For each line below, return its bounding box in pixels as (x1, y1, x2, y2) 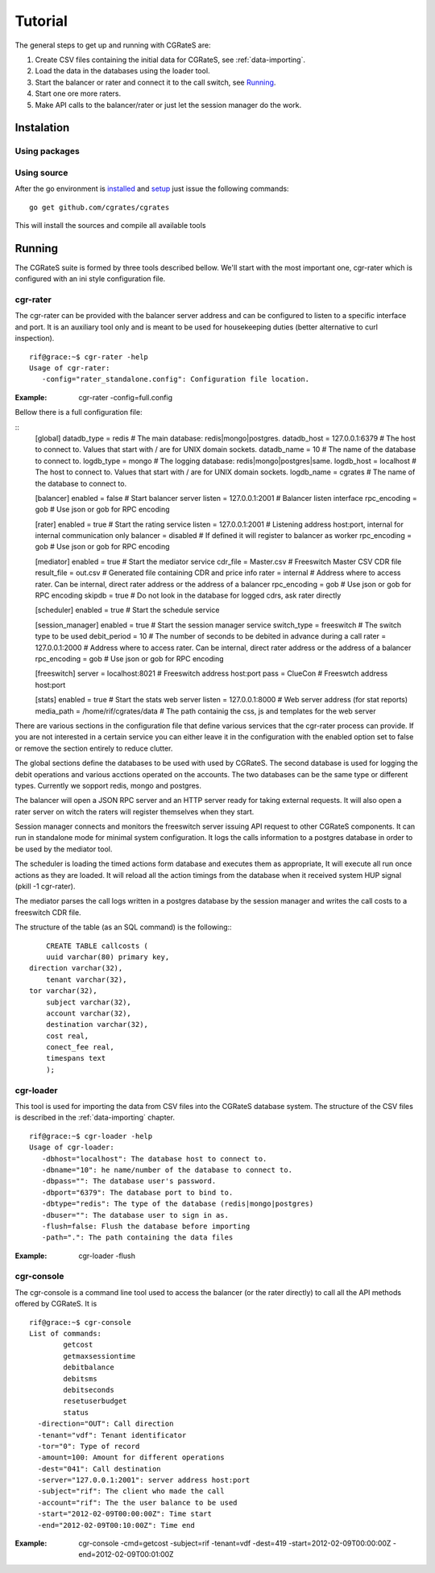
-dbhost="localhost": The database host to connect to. (41, 1154, 267, 1163)
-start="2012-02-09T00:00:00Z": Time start (37, 1509, 213, 1518)
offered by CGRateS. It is (14, 1299, 97, 1309)
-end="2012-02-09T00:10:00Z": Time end (37, 1521, 195, 1530)
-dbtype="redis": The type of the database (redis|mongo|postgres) (41, 1199, 314, 1208)
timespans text (45, 1053, 106, 1063)
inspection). (14, 333, 55, 343)
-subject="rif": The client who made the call (37, 1487, 225, 1496)
